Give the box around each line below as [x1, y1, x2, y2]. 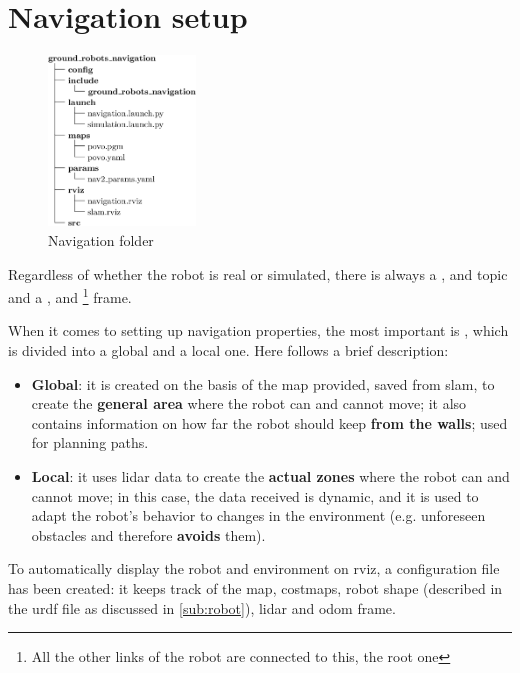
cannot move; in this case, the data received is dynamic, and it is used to [31, 485, 479, 506]
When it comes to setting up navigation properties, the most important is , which [8, 320, 509, 341]
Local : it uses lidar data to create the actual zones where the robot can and [31, 465, 510, 486]
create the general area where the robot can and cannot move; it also [31, 393, 467, 414]
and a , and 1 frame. [8, 284, 132, 307]
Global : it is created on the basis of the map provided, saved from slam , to [31, 373, 495, 394]
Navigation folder [48, 229, 154, 250]
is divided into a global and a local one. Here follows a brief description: [8, 340, 449, 360]
